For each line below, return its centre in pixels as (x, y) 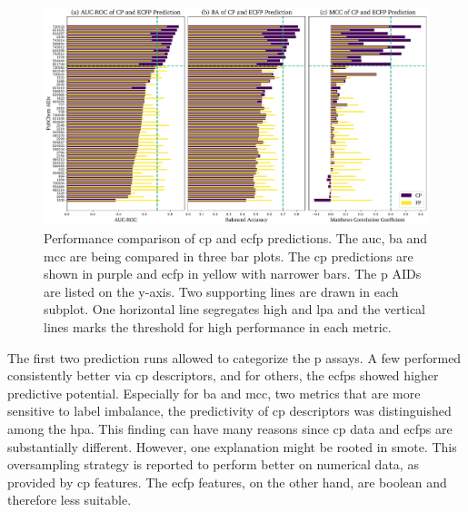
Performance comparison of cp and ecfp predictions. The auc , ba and (236, 237)
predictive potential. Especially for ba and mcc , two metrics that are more (214, 393)
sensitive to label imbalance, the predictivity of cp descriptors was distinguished (229, 411)
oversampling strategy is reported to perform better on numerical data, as (213, 464)
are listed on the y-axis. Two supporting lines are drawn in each (221, 291)
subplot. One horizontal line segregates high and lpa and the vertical (235, 309)
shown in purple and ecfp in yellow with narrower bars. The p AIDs (233, 274)
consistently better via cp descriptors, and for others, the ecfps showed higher (223, 375)
